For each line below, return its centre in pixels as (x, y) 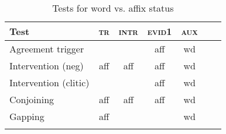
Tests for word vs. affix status (113, 8)
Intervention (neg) (47, 66)
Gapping (27, 116)
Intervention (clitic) (49, 82)
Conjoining (32, 99)
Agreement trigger (47, 49)
